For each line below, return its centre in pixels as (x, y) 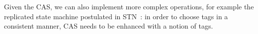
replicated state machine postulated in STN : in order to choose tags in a (116, 16)
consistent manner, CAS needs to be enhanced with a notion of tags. (109, 26)
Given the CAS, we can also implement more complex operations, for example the (129, 6)
